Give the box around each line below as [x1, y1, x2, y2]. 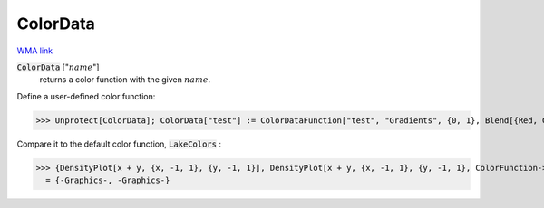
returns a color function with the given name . [39, 74, 211, 85]
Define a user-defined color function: [16, 90, 156, 101]
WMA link [16, 45, 53, 56]
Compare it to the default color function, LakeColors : [16, 138, 222, 149]
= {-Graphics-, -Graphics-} [45, 175, 170, 185]
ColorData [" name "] [16, 61, 100, 72]
